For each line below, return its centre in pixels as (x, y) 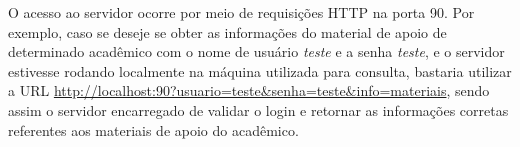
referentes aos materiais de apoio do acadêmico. (153, 129)
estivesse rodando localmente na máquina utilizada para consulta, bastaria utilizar (260, 70)
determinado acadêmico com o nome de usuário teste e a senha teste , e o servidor (256, 51)
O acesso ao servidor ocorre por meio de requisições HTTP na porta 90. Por (241, 12)
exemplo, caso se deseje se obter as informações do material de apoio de (227, 31)
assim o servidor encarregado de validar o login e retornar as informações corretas (258, 109)
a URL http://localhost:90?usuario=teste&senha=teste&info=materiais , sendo (249, 90)
